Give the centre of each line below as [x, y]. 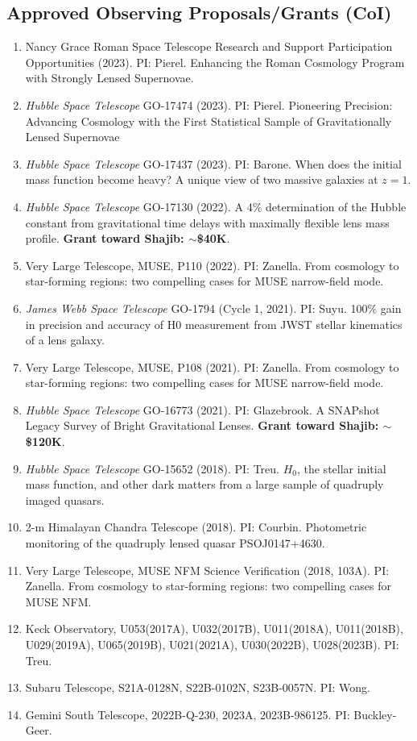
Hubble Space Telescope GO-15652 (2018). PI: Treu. [152, 468]
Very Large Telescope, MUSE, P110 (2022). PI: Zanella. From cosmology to [212, 265]
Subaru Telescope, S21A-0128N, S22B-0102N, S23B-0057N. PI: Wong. [198, 687]
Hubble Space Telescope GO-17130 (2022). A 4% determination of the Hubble [216, 206]
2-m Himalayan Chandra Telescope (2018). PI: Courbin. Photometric [196, 527]
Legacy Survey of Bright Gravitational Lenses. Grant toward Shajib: [202, 425]
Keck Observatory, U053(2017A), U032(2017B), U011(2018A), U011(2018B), [214, 629]
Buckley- [375, 714]
